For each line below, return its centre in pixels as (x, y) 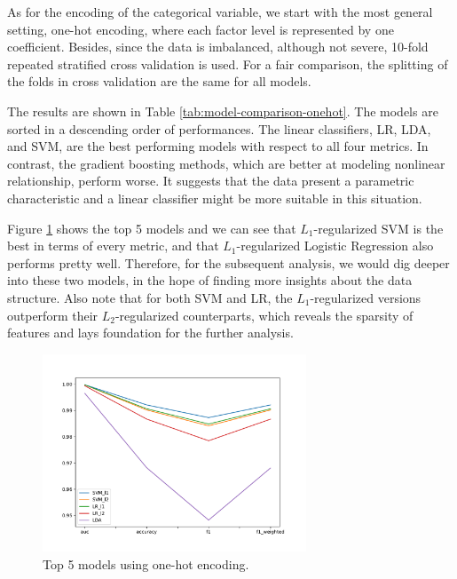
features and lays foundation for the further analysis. (150, 333)
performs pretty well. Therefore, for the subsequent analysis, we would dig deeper (228, 262)
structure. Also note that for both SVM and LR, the (150, 297)
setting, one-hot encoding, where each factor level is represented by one (201, 29)
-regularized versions (366, 297)
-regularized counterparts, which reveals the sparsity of (264, 315)
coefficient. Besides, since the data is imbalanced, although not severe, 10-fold (218, 47)
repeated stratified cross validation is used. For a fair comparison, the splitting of (228, 63)
